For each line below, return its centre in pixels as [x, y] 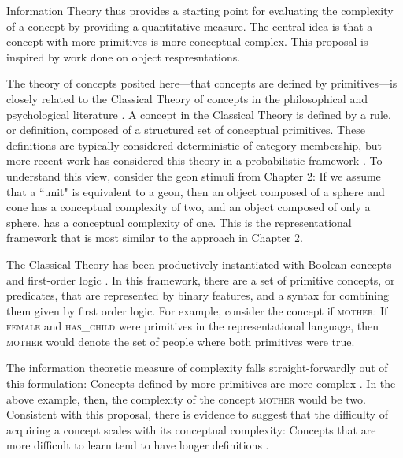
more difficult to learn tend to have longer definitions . [138, 445]
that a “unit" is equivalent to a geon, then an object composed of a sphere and [196, 191]
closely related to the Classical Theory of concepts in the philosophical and [187, 98]
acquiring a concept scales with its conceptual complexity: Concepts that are [191, 429]
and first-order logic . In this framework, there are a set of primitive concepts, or [201, 279]
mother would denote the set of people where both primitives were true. [181, 341]
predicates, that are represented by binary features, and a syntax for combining [198, 295]
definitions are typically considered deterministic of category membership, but [194, 145]
